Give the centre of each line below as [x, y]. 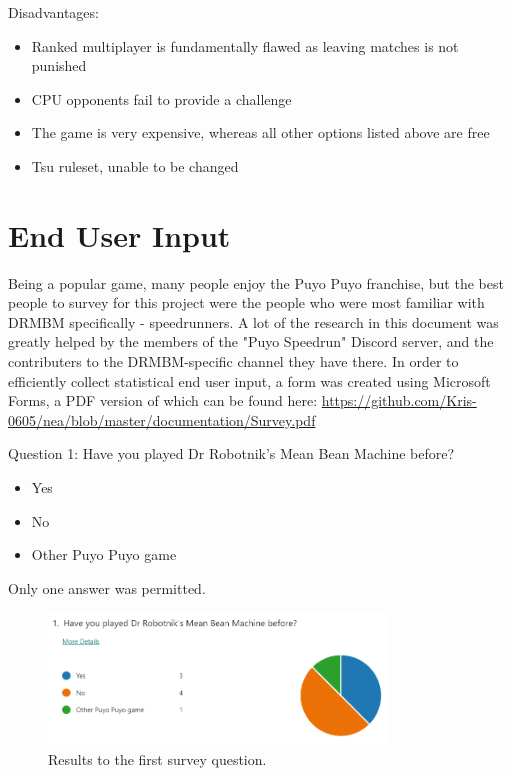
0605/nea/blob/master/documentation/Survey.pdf [162, 419]
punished [59, 65]
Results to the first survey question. [157, 758]
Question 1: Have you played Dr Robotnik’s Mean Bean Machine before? [231, 453]
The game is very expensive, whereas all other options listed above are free [260, 132]
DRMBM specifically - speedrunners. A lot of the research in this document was [253, 321]
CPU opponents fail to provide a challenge [161, 98]
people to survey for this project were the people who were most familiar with [246, 302]
